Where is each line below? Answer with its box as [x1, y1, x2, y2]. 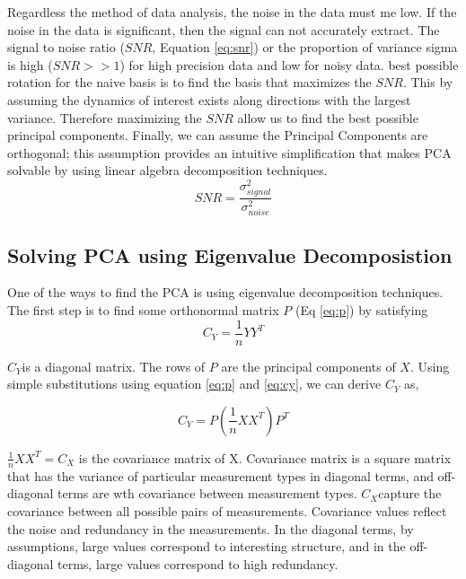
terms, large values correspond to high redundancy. [57, 554, 339, 573]
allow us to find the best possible [237, 108, 418, 127]
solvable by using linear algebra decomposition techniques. [7, 161, 328, 180]
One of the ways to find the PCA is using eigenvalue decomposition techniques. [7, 283, 444, 302]
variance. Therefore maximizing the [7, 108, 202, 127]
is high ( [7, 55, 53, 74]
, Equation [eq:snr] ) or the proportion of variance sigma [152, 38, 458, 57]
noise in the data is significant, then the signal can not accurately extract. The [7, 20, 440, 39]
